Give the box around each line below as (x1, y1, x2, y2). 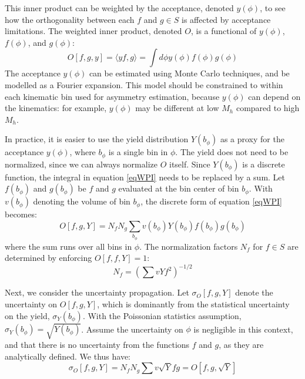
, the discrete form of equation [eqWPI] (140, 195, 282, 207)
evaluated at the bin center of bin (118, 182, 239, 194)
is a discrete (242, 157, 285, 170)
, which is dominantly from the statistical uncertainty (97, 298, 290, 310)
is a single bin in (108, 146, 168, 158)
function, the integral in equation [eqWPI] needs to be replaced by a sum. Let (5, 170, 286, 183)
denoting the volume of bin (33, 195, 130, 207)
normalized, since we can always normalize (5, 157, 157, 170)
